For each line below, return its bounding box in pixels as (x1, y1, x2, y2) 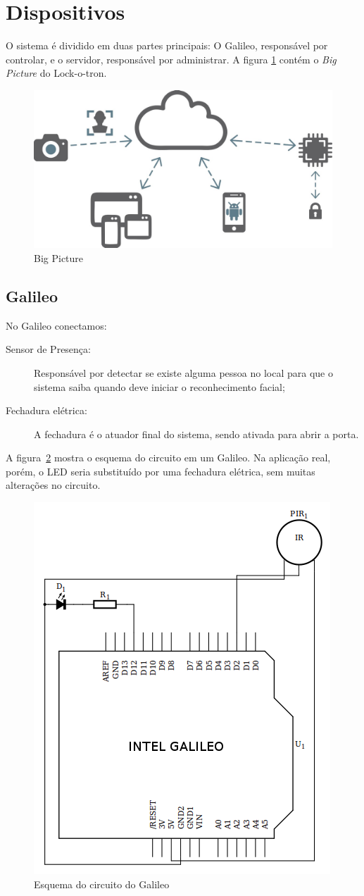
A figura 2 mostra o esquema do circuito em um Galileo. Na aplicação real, (6, 450, 331, 465)
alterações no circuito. (6, 478, 101, 492)
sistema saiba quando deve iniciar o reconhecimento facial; (34, 379, 285, 394)
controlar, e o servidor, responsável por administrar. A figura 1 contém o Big (6, 51, 337, 66)
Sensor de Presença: (6, 342, 91, 356)
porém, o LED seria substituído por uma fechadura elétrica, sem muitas (6, 463, 315, 478)
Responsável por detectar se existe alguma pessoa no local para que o (34, 365, 333, 380)
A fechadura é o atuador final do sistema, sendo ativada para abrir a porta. (34, 426, 359, 441)
